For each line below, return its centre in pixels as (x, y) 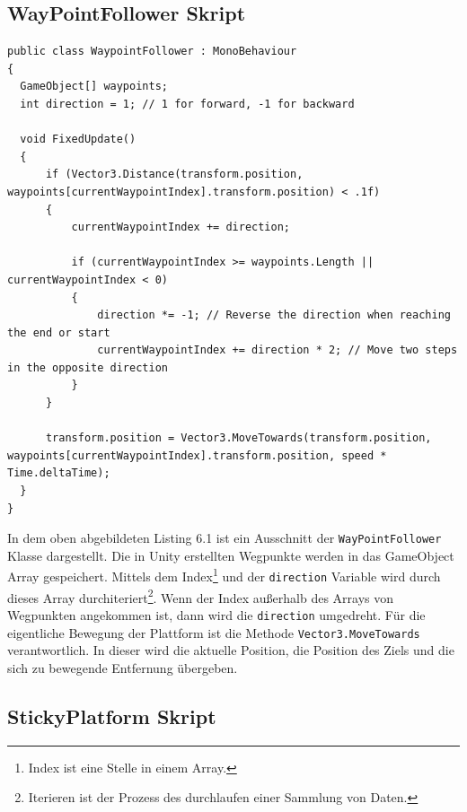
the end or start (59, 332)
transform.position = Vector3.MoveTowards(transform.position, (238, 438)
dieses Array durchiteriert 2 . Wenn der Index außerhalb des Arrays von (201, 596)
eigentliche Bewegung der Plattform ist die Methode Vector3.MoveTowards (214, 632)
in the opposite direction (88, 367)
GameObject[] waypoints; (94, 87)
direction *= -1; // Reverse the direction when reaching (274, 315)
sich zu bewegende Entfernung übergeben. (123, 667)
